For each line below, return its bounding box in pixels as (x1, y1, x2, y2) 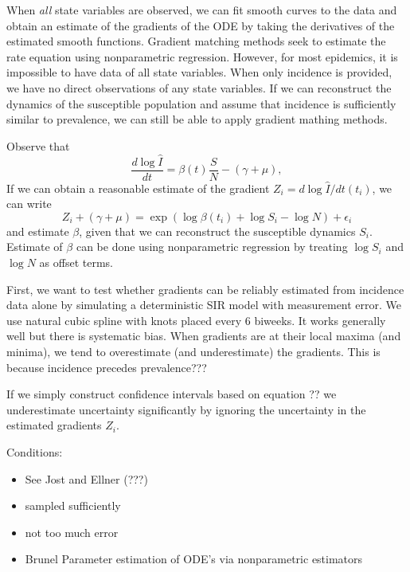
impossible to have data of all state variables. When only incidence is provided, (6, 64, 392, 80)
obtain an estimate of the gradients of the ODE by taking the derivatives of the (6, 17, 395, 33)
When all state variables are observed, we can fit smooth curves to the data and (6, 2, 397, 18)
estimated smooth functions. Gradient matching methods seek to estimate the (6, 33, 386, 49)
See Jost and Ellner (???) (25, 470, 148, 487)
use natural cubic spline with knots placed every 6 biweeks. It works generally (6, 311, 386, 328)
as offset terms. (39, 254, 113, 270)
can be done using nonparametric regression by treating (76, 238, 348, 255)
